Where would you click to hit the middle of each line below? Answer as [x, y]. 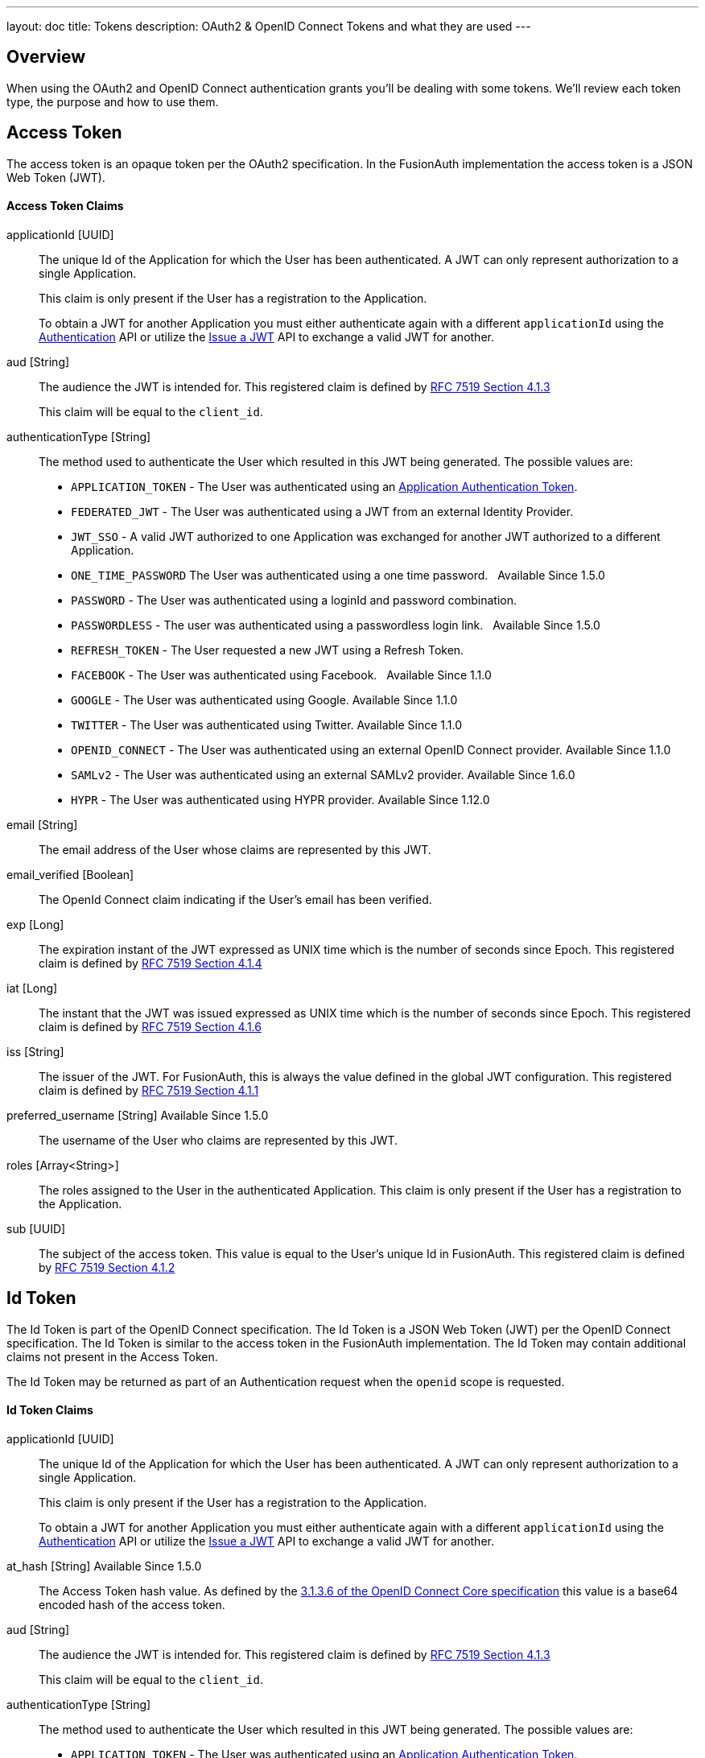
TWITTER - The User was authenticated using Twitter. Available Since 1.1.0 [267, 724]
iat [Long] [32, 988]
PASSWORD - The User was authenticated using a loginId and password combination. [294, 600]
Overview [46, 57]
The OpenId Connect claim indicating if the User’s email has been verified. [235, 899]
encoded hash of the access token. [132, 1604]
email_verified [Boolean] [70, 874]
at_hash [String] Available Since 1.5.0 [104, 1566]
